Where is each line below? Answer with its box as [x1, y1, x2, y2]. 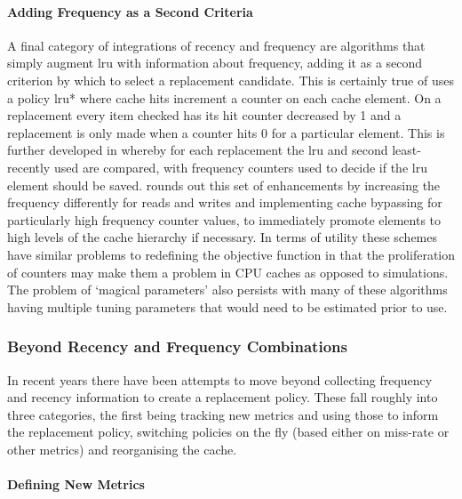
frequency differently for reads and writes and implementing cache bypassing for [7, 193, 442, 212]
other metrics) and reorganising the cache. [7, 439, 237, 458]
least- [392, 141, 421, 159]
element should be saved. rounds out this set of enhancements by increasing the [7, 175, 441, 194]
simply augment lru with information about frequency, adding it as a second [7, 53, 423, 72]
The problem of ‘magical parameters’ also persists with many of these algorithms [7, 280, 448, 299]
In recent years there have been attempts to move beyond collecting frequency [7, 370, 433, 389]
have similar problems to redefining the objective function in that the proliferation [7, 245, 456, 263]
